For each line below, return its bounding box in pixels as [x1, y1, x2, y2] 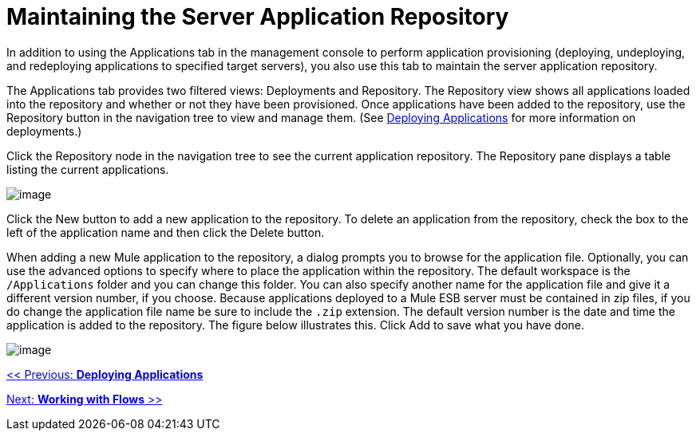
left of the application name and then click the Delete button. [6, 225, 325, 239]
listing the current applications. [6, 162, 169, 176]
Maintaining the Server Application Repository [6, 3, 509, 30]
